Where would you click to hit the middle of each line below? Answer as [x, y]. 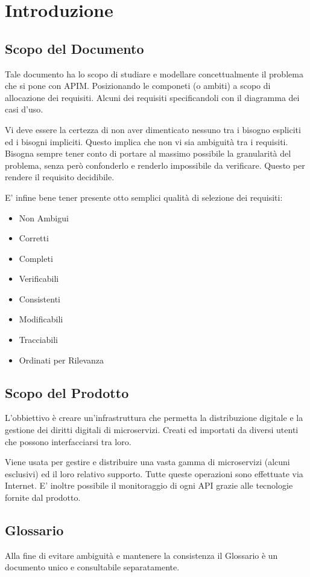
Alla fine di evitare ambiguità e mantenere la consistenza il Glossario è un [141, 555]
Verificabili [39, 279]
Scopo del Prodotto [67, 392]
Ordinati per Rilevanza [62, 360]
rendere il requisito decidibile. [60, 177]
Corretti [34, 238]
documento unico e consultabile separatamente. [92, 567]
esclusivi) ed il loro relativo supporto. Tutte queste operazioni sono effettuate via [154, 473]
